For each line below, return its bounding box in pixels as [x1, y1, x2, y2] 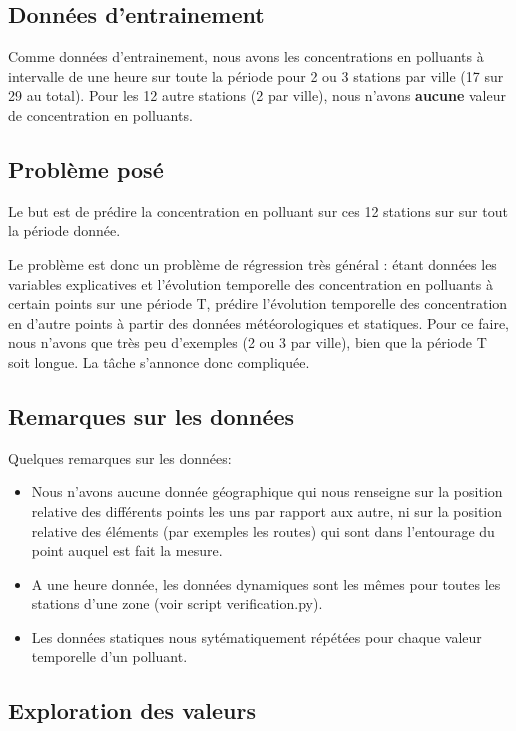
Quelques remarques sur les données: [8, 447, 232, 468]
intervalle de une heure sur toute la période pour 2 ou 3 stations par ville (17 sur [8, 65, 504, 86]
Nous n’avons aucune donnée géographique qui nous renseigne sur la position [31, 481, 503, 502]
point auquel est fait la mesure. [31, 540, 223, 561]
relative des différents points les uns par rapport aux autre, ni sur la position [31, 500, 503, 521]
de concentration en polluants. [8, 104, 193, 125]
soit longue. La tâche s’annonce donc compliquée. [8, 351, 310, 372]
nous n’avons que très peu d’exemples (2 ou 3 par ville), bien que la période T [8, 332, 487, 353]
